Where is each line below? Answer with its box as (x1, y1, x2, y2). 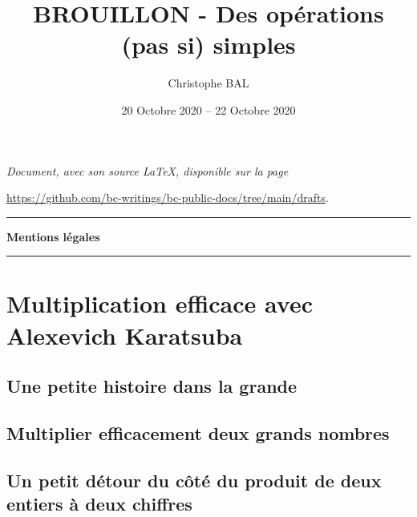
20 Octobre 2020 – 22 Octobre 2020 (121, 101, 296, 118)
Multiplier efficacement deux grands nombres (6, 421, 390, 446)
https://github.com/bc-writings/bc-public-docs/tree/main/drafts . (6, 189, 329, 206)
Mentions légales (6, 228, 100, 244)
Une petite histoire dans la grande (6, 374, 298, 398)
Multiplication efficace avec (6, 287, 313, 320)
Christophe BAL (168, 75, 249, 91)
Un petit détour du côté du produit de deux (6, 467, 382, 492)
